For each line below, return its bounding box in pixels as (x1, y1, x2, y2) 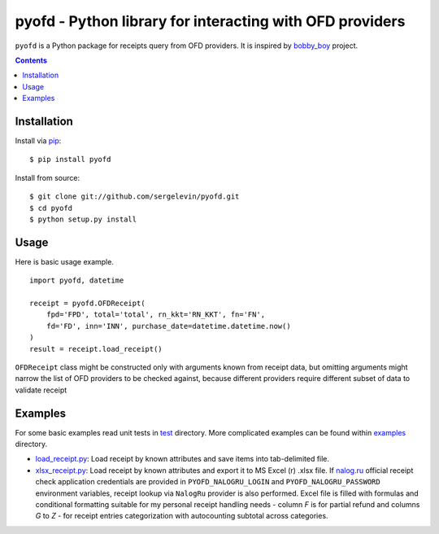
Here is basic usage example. (15, 256, 114, 266)
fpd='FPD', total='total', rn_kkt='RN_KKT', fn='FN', (46, 310, 266, 319)
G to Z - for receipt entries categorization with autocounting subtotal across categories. (35, 511, 328, 521)
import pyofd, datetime (29, 276, 124, 285)
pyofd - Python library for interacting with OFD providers (15, 12, 406, 30)
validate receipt (15, 385, 67, 395)
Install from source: (15, 173, 80, 182)
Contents (15, 55, 48, 65)
